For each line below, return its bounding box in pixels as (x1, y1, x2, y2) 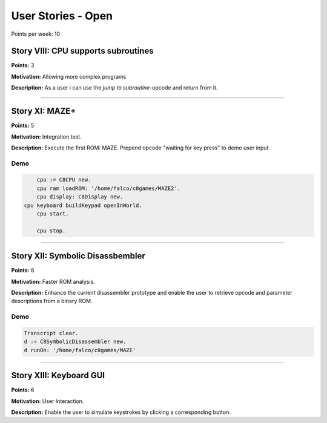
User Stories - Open (11, 9, 113, 22)
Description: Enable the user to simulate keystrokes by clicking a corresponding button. (11, 408, 231, 416)
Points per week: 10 (11, 30, 61, 38)
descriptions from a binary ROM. (11, 297, 93, 305)
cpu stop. (36, 227, 66, 234)
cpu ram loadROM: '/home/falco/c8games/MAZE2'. (36, 185, 181, 192)
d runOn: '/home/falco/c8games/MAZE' (24, 347, 136, 353)
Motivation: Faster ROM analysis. (11, 278, 95, 285)
